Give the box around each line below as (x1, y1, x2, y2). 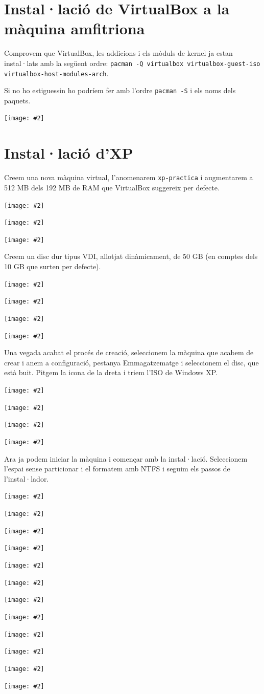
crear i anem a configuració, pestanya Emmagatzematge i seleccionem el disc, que (4, 357, 259, 367)
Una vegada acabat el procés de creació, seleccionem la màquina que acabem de (4, 347, 254, 358)
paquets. (4, 95, 31, 105)
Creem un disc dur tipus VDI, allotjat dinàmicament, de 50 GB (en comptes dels (4, 251, 258, 262)
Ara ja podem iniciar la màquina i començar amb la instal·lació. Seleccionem (4, 453, 248, 464)
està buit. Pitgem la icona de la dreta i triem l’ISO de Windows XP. (4, 367, 218, 378)
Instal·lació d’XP (4, 142, 133, 163)
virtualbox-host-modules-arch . (4, 68, 109, 78)
